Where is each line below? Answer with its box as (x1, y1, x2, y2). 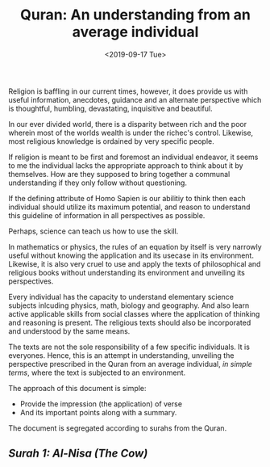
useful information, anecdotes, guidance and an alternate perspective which (8, 95, 262, 104)
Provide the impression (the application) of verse (19, 398, 183, 409)
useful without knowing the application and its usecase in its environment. (8, 250, 254, 260)
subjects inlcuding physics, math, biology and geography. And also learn (8, 301, 250, 310)
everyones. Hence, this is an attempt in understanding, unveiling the (8, 350, 235, 360)
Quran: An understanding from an (19, 6, 251, 24)
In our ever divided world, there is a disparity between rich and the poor (8, 119, 247, 128)
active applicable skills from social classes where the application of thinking (8, 309, 260, 318)
